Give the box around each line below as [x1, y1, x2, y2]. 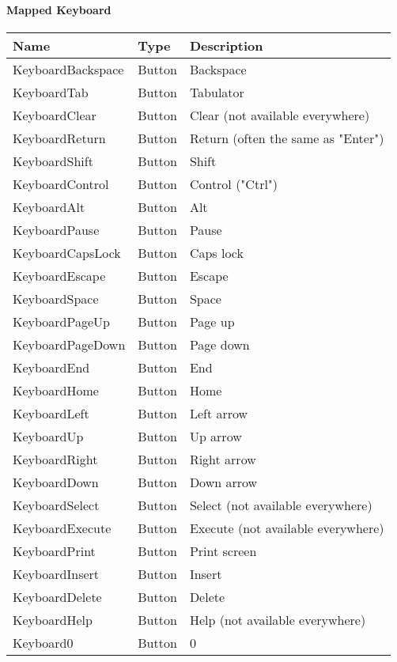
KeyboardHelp [13, 610, 93, 629]
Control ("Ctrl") [189, 174, 278, 193]
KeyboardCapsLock [13, 243, 121, 262]
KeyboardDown [13, 472, 99, 491]
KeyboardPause [13, 220, 100, 239]
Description [189, 36, 263, 55]
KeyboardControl [13, 174, 109, 193]
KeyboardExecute [13, 518, 112, 537]
